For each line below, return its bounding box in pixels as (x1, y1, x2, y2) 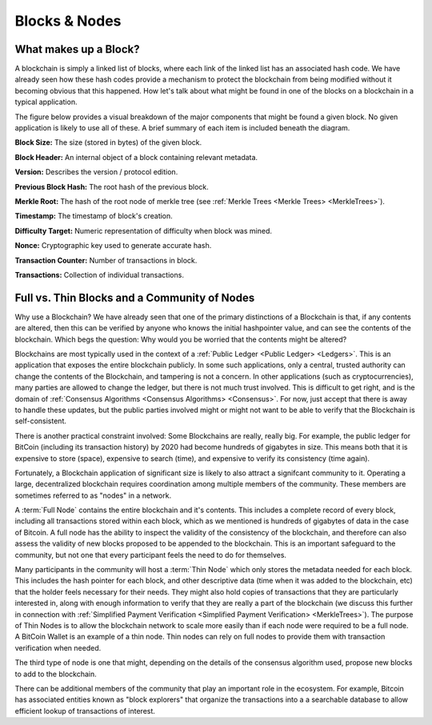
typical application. (14, 97, 78, 107)
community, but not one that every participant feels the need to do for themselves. (14, 550, 287, 559)
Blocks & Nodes (14, 12, 122, 30)
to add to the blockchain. (14, 669, 98, 679)
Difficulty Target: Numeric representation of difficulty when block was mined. (14, 226, 272, 235)
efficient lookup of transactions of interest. (14, 706, 156, 715)
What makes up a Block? (14, 42, 140, 56)
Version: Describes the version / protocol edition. (14, 167, 178, 177)
